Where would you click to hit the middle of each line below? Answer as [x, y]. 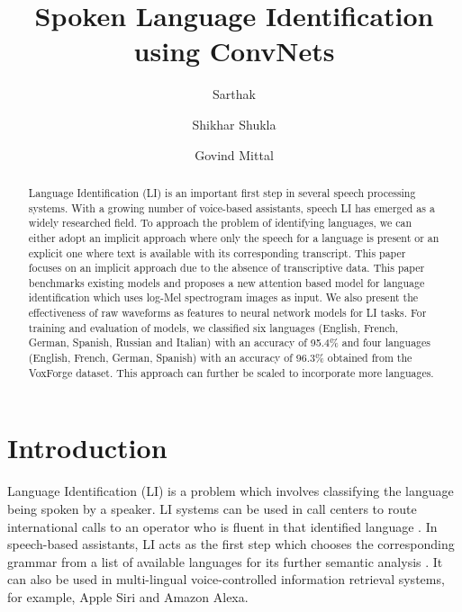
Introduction [87, 448]
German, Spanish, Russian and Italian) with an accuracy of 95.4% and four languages [230, 342]
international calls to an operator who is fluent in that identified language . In [222, 526]
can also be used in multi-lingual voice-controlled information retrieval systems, [226, 579]
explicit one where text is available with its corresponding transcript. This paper [217, 252]
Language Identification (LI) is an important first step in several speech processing [222, 192]
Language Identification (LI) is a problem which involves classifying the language [231, 491]
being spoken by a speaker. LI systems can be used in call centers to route [212, 508]
